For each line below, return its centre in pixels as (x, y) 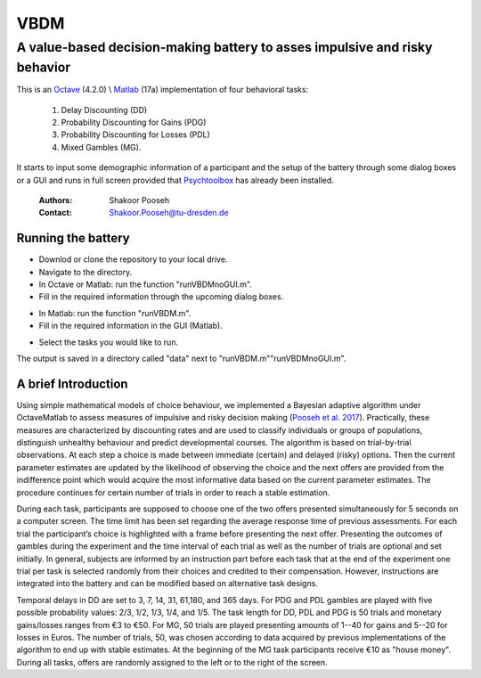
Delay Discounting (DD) (104, 110)
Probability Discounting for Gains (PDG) (134, 123)
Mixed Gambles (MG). (101, 147)
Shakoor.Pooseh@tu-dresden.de (169, 213)
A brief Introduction (72, 384)
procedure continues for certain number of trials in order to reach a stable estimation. (173, 492)
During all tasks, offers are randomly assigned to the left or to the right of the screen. (172, 662)
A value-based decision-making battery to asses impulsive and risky (224, 47)
